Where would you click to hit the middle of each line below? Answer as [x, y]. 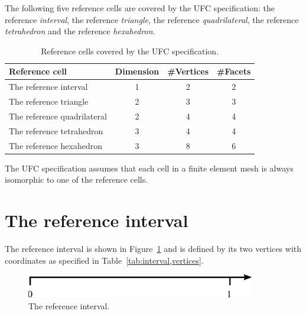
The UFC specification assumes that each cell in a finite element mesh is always [149, 168]
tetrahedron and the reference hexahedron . [80, 31]
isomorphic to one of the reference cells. [76, 179]
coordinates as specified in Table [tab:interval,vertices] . [104, 260]
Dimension [137, 71]
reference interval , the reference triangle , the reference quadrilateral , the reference [152, 19]
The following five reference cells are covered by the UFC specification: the [140, 8]
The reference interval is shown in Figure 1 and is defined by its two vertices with [153, 248]
